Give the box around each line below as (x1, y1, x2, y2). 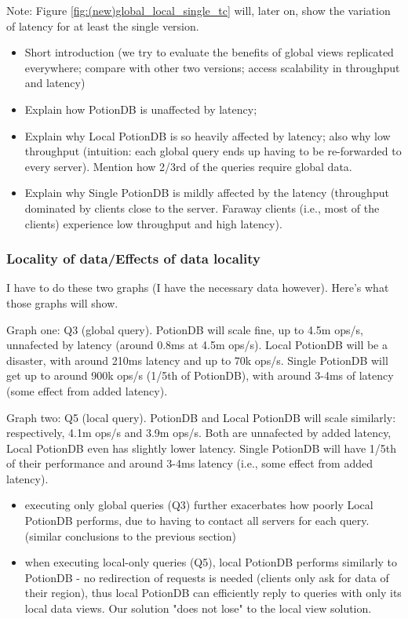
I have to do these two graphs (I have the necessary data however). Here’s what (6, 279, 389, 296)
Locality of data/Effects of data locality (6, 249, 260, 268)
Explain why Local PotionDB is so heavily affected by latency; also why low (24, 127, 391, 144)
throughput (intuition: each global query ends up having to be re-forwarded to (24, 143, 402, 159)
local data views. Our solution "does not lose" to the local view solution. (24, 600, 372, 617)
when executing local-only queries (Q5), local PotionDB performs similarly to (24, 554, 398, 570)
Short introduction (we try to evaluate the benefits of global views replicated (24, 44, 394, 60)
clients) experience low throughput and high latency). (24, 215, 282, 231)
